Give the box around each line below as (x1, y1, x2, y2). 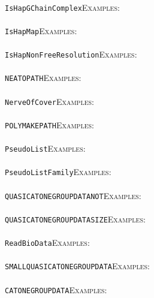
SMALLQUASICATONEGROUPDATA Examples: (5, 260, 150, 272)
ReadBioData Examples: (5, 236, 90, 249)
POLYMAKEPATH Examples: (5, 118, 94, 131)
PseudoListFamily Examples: (5, 165, 111, 178)
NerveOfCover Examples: (5, 95, 94, 107)
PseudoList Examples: (5, 142, 86, 155)
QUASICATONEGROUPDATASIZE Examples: (5, 212, 146, 225)
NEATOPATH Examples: (5, 71, 81, 84)
